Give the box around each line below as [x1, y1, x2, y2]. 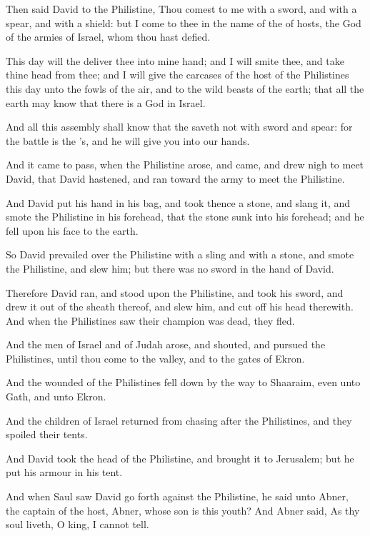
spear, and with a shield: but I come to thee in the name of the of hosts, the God [6, 15, 361, 30]
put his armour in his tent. [6, 465, 123, 480]
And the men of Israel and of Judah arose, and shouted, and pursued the [6, 337, 326, 352]
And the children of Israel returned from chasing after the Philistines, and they [6, 413, 352, 428]
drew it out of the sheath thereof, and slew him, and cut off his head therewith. [6, 299, 354, 314]
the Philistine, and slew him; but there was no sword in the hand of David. [6, 261, 334, 275]
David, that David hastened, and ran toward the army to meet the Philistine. [6, 171, 345, 186]
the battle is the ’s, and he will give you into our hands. [6, 133, 250, 148]
